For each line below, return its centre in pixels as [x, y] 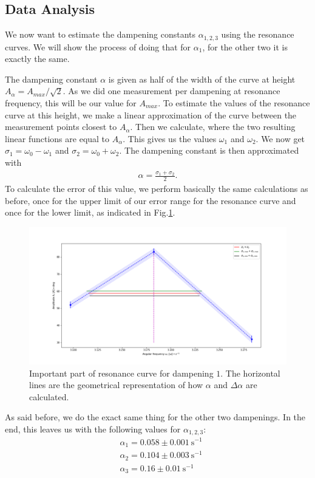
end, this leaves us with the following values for [93, 429]
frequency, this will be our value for [71, 103]
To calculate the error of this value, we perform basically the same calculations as [157, 189]
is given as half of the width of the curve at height [202, 79]
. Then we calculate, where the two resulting [213, 127]
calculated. [49, 396]
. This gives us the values [170, 138]
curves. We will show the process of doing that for [98, 46]
